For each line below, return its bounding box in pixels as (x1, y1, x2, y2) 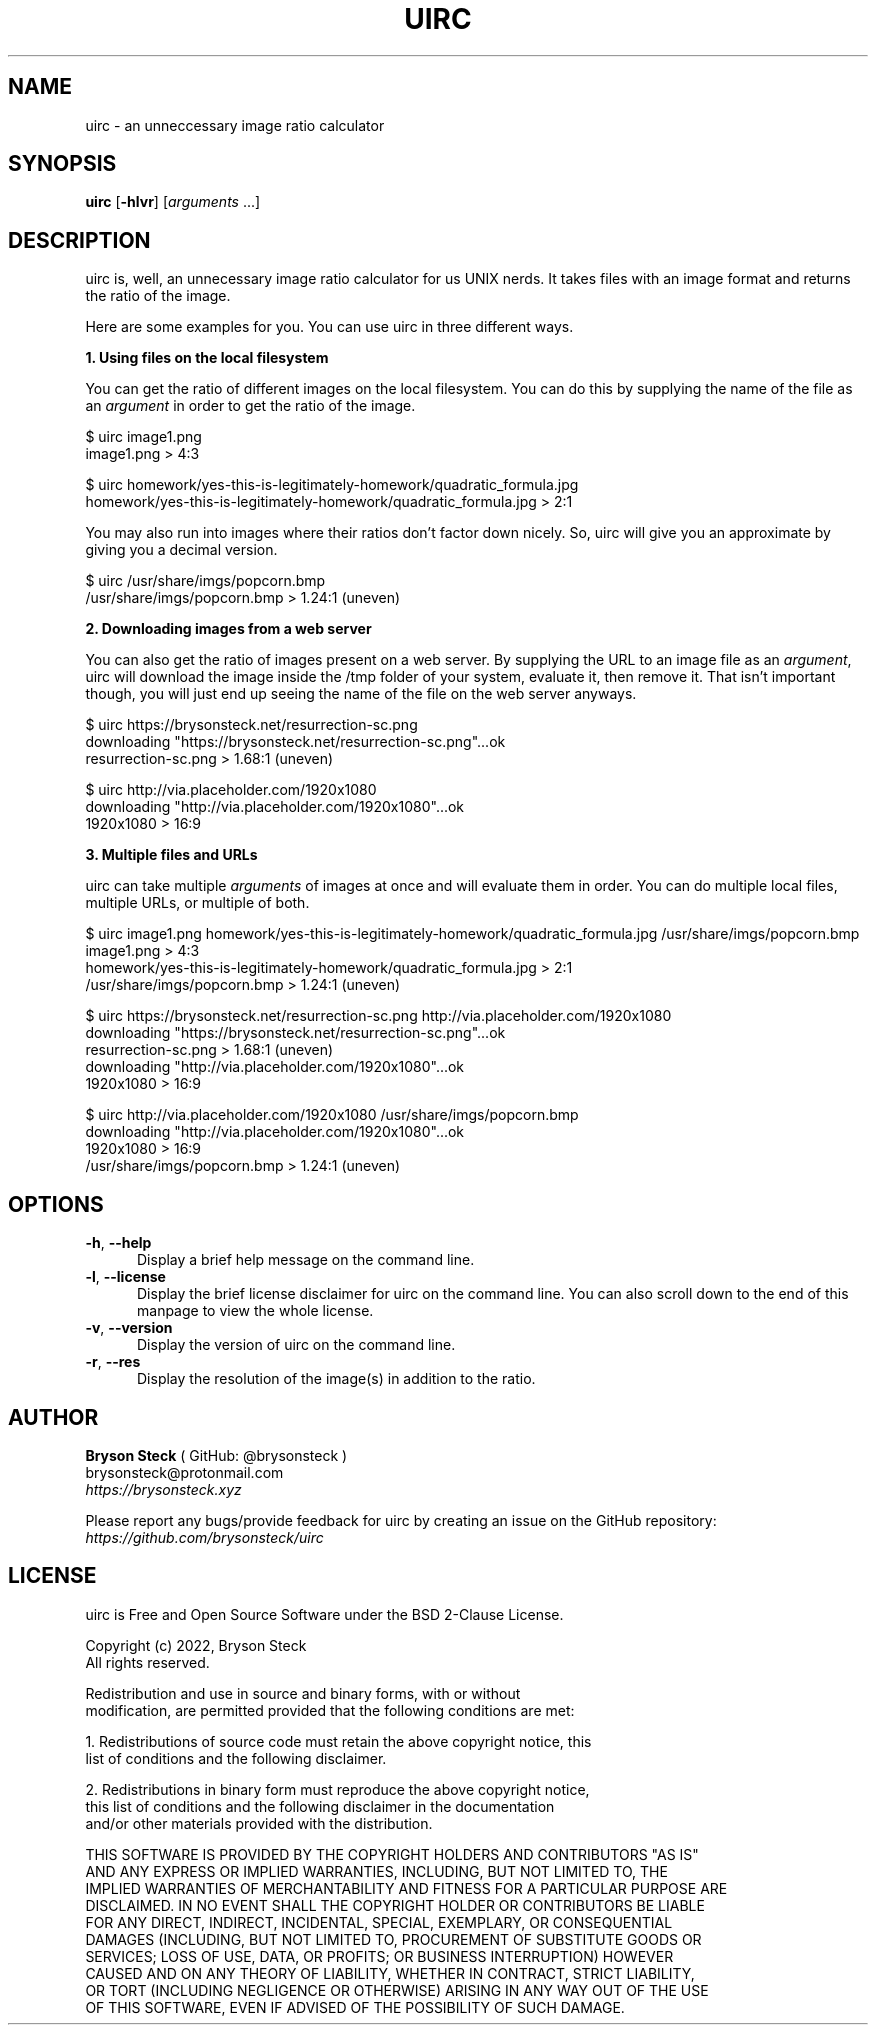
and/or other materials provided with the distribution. (85, 1814, 433, 1832)
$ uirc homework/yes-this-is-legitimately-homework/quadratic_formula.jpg (85, 476, 579, 494)
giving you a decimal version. (85, 541, 278, 559)
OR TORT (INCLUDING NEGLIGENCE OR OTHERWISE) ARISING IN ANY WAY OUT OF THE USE (85, 1981, 709, 1999)
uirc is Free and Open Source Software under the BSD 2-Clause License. (85, 1605, 564, 1623)
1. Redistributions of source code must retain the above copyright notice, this (85, 1732, 592, 1750)
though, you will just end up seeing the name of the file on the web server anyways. (85, 685, 637, 703)
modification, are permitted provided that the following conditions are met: (85, 1701, 575, 1719)
